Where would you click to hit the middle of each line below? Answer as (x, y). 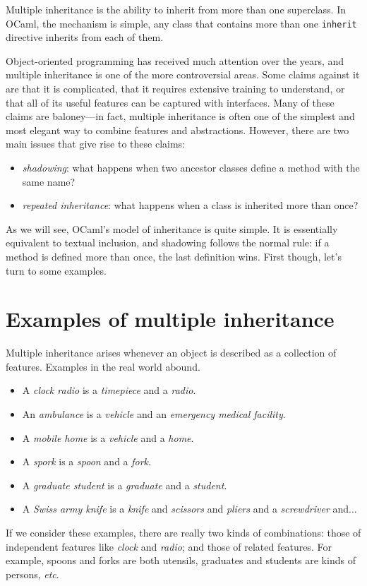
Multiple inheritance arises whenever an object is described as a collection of (171, 353)
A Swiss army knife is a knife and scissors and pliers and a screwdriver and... (189, 509)
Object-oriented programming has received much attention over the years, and (175, 60)
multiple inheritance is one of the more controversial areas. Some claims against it (183, 74)
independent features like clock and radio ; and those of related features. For (169, 546)
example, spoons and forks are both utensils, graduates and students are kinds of (181, 560)
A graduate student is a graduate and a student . (125, 485)
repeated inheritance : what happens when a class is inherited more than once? (190, 205)
